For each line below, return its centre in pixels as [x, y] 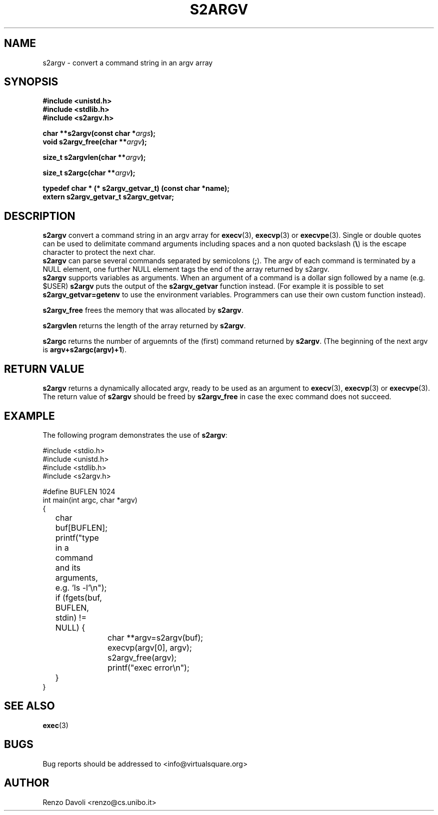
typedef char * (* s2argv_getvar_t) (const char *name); [136, 188]
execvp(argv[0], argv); [150, 647]
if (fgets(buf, [78, 597]
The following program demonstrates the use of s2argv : [135, 435]
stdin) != [71, 617]
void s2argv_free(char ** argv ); [95, 142]
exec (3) [55, 725]
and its [68, 567]
